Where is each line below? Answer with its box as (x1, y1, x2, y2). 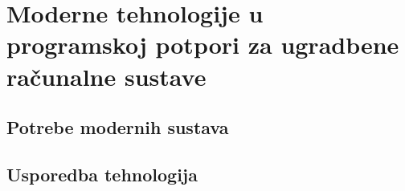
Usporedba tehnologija (6, 161, 198, 186)
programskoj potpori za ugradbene (6, 28, 399, 61)
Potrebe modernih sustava (6, 115, 229, 140)
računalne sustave (6, 59, 207, 92)
